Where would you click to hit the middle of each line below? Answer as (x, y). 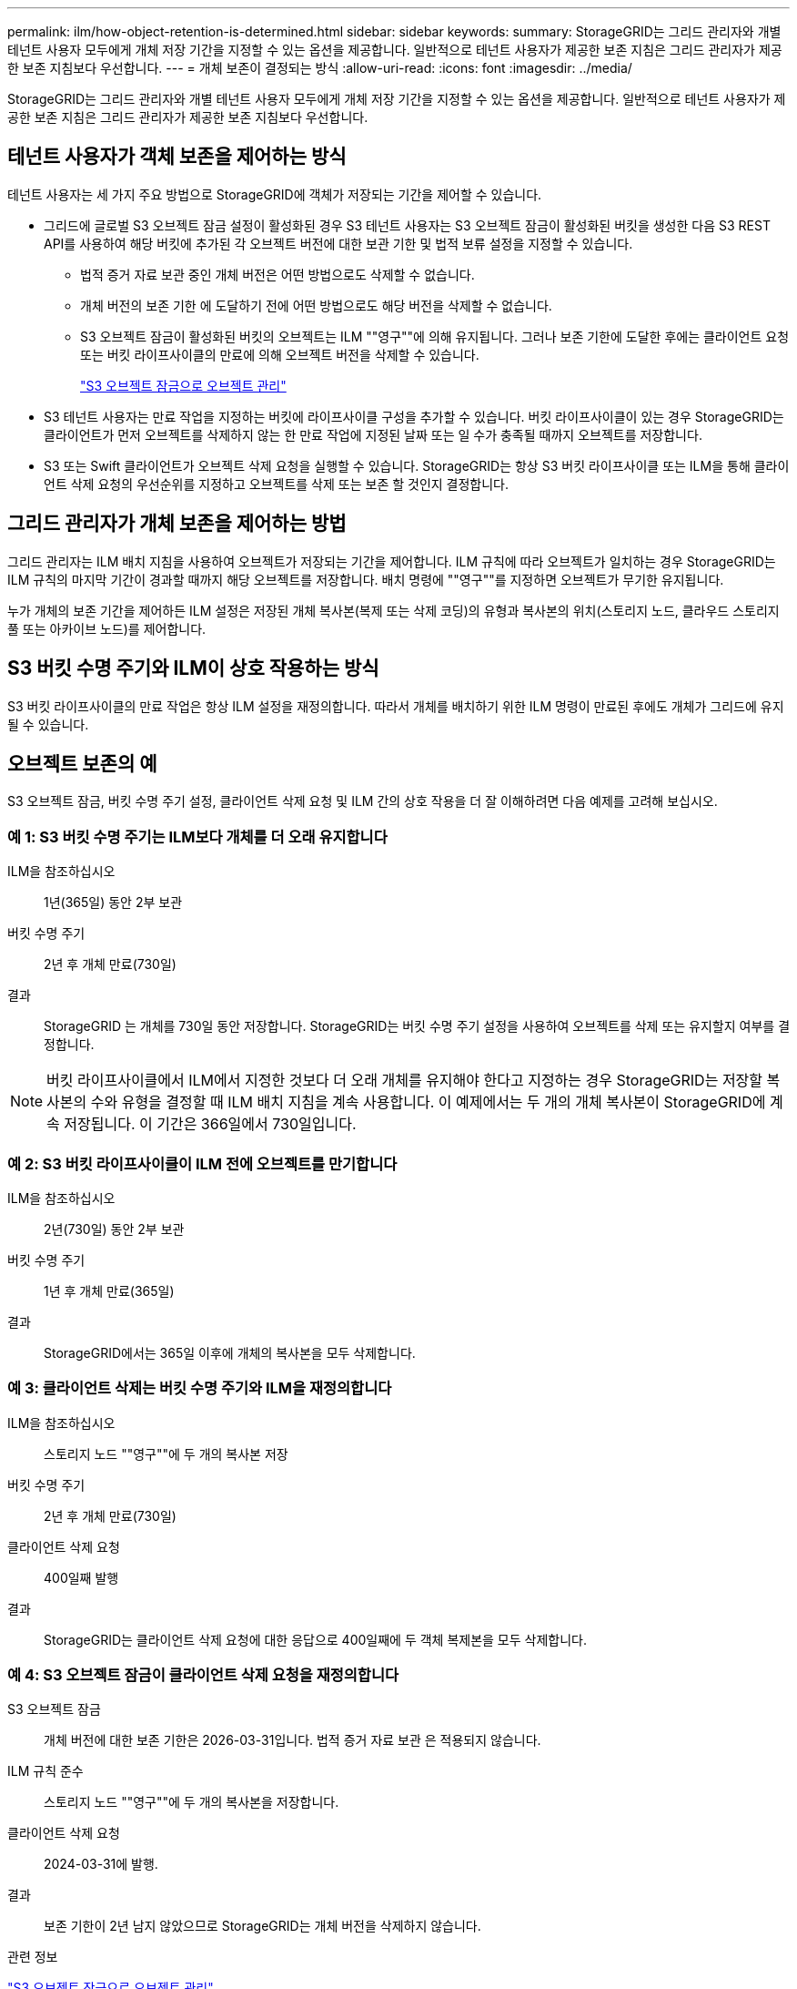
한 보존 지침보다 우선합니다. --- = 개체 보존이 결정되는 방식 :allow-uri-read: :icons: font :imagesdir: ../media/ (320, 68)
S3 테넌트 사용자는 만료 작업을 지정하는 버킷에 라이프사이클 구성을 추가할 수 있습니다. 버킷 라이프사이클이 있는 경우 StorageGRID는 (414, 416)
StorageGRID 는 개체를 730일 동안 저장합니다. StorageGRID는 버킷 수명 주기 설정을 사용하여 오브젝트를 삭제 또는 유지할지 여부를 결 (417, 1026)
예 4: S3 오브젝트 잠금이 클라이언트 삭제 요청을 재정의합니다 (203, 1675)
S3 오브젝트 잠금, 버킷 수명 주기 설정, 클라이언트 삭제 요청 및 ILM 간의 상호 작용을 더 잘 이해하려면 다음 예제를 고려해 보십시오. (363, 801)
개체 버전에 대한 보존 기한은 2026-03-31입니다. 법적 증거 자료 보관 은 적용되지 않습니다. (293, 1740)
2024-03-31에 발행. (101, 1864)
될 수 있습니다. (48, 724)
